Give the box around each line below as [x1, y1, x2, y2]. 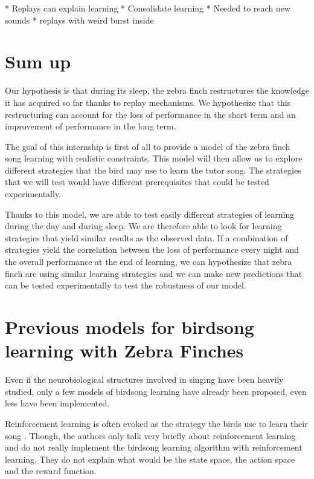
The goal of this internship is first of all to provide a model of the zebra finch [5, 140, 290, 152]
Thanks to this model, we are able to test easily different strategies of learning [5, 207, 295, 220]
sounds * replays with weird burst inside [5, 13, 154, 26]
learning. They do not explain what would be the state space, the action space [5, 452, 295, 465]
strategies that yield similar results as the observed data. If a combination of [5, 231, 288, 244]
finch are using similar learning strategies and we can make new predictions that [5, 267, 303, 279]
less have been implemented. [5, 397, 110, 409]
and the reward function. [5, 464, 97, 477]
